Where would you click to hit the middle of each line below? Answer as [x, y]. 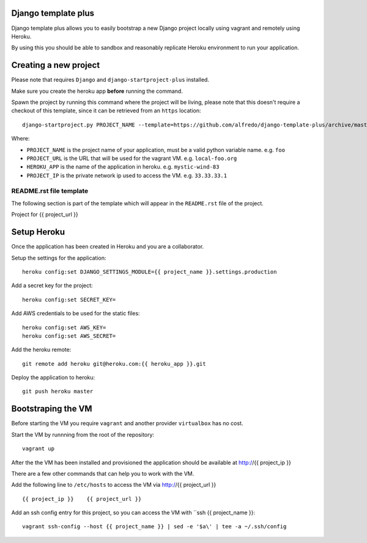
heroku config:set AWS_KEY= [64, 327]
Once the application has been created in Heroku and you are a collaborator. [108, 247]
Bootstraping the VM [52, 409]
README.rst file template [50, 191]
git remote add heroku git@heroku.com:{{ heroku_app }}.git [114, 364]
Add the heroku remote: [41, 350]
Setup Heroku [38, 232]
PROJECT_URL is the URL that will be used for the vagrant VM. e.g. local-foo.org [132, 158]
